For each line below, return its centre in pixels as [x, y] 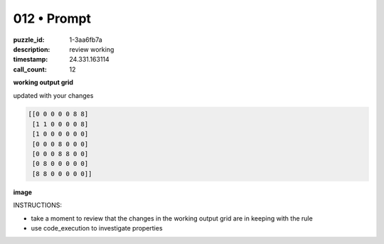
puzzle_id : [29, 40]
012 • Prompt [52, 18]
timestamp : [31, 60]
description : [32, 49]
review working [92, 49]
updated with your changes [53, 95]
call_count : [30, 69]
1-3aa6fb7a [86, 40]
